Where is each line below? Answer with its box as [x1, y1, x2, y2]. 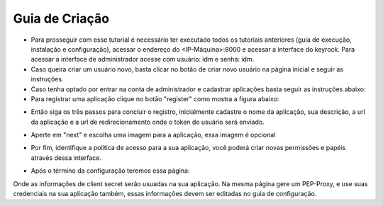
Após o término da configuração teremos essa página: [30, 166, 190, 175]
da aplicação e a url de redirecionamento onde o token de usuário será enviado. [30, 118, 265, 126]
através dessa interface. [30, 153, 102, 162]
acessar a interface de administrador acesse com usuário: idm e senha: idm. [30, 55, 255, 64]
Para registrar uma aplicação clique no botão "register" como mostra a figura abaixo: [30, 94, 279, 103]
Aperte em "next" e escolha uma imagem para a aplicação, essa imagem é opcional [30, 131, 276, 139]
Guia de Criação [13, 11, 110, 26]
